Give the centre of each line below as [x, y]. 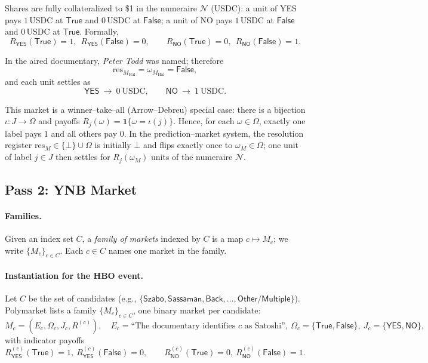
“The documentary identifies [183, 326]
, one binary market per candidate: [197, 310]
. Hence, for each [204, 121]
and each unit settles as [48, 81]
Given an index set [39, 239]
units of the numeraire [192, 157]
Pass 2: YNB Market [71, 189]
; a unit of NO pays [196, 19]
